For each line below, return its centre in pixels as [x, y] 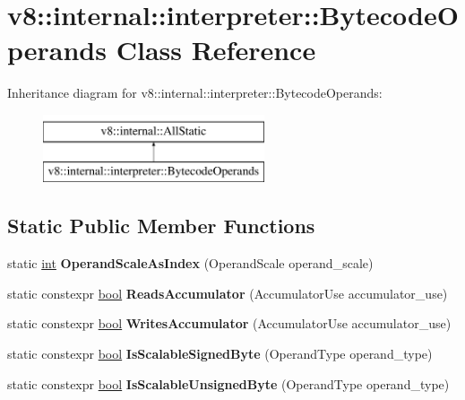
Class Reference [216, 50]
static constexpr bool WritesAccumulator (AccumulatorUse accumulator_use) [229, 323]
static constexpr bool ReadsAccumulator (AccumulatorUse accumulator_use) [228, 293]
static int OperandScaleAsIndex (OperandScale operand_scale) [190, 263]
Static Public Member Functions [161, 226]
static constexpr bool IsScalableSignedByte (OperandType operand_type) [220, 354]
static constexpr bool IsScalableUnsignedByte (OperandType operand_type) [228, 383]
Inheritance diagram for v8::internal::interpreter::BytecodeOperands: [195, 93]
